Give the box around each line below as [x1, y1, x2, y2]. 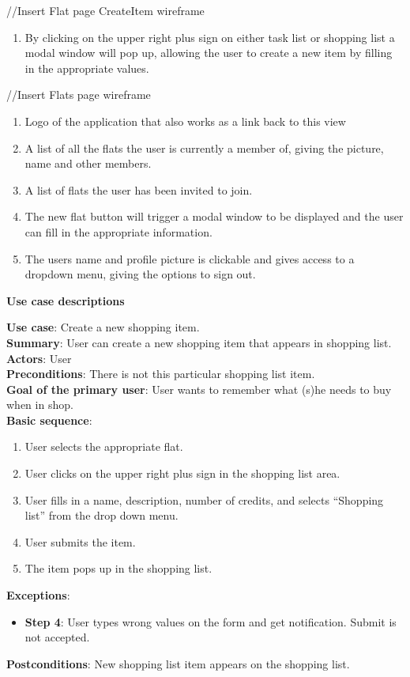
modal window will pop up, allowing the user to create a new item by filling [24, 44, 393, 61]
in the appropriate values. [24, 59, 149, 76]
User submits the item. [24, 533, 136, 550]
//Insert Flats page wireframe [6, 86, 151, 103]
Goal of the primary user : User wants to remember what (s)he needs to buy [6, 380, 392, 397]
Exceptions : [6, 587, 70, 603]
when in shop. [6, 396, 73, 413]
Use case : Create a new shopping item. [6, 319, 200, 335]
